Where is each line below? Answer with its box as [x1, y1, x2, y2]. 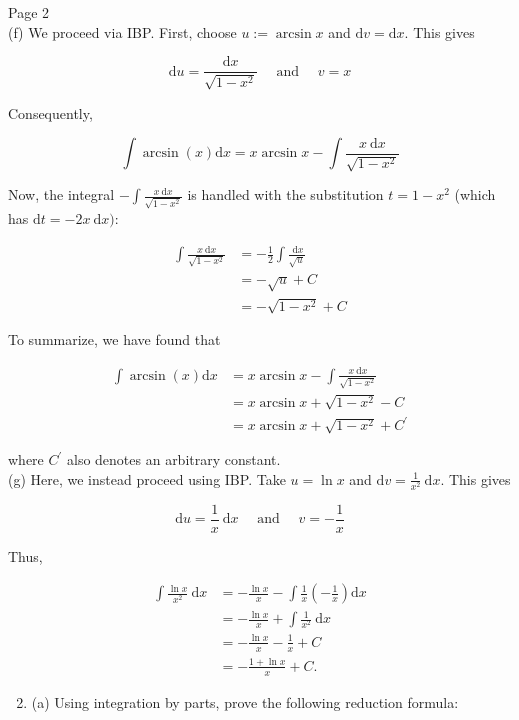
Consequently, [8, 102, 93, 123]
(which [454, 184, 496, 205]
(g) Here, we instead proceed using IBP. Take [8, 468, 286, 489]
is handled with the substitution [187, 184, 384, 205]
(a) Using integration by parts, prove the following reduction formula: [31, 691, 459, 712]
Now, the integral [8, 184, 115, 205]
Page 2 [8, 2, 50, 22]
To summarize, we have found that [8, 329, 221, 350]
